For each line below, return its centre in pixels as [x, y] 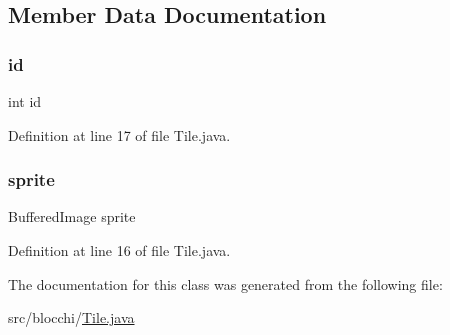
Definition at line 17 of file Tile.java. [119, 134]
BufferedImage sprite [72, 216]
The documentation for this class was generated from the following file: [225, 283]
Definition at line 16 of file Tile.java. [119, 250]
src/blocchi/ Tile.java [71, 317]
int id [25, 101]
